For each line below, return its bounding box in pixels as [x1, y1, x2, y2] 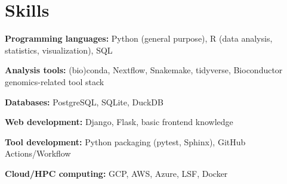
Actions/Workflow [5, 147, 71, 160]
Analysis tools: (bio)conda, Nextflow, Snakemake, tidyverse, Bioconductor [5, 64, 283, 76]
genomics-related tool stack [5, 75, 104, 88]
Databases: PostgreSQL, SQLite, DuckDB [5, 95, 163, 108]
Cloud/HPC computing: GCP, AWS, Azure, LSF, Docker [5, 167, 228, 179]
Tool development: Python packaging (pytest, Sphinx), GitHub [5, 135, 246, 148]
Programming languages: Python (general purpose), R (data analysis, [5, 32, 273, 45]
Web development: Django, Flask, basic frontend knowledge [5, 116, 233, 128]
